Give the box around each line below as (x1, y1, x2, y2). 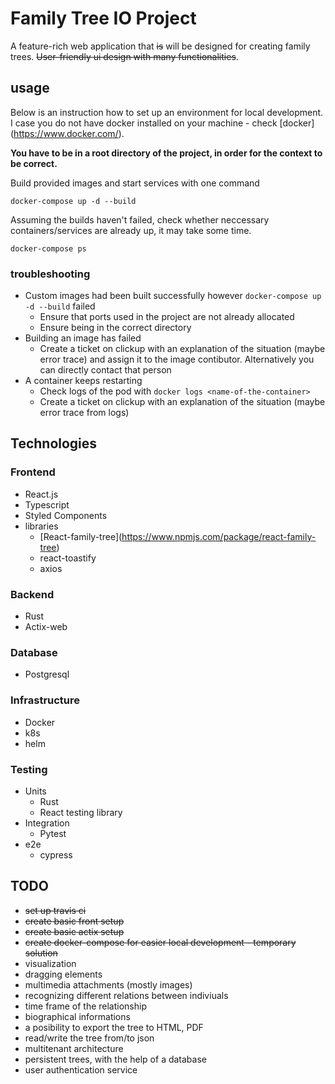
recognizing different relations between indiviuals (24, 989, 229, 1001)
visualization (24, 957, 77, 969)
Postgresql (24, 668, 70, 681)
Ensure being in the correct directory (39, 322, 192, 334)
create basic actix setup (24, 925, 125, 937)
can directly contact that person (39, 364, 172, 376)
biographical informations (24, 1010, 131, 1022)
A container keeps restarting (24, 375, 143, 387)
